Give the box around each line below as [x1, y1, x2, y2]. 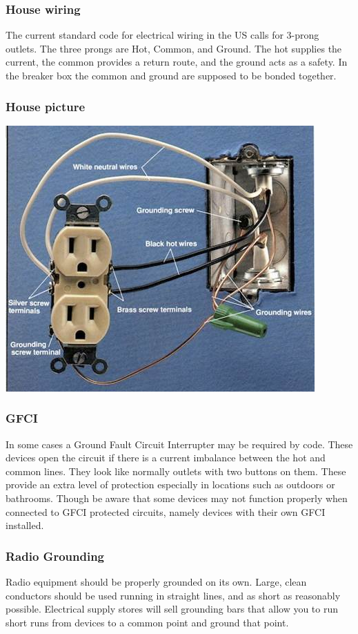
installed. [6, 518, 44, 532]
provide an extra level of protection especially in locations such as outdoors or [6, 477, 335, 492]
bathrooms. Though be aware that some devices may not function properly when [6, 491, 348, 505]
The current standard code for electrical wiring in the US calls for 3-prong [6, 28, 319, 42]
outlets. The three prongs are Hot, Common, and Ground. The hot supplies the [6, 41, 342, 55]
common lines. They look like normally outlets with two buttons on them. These [6, 463, 346, 478]
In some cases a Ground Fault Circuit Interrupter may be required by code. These [6, 436, 353, 451]
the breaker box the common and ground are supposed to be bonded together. [6, 68, 337, 82]
